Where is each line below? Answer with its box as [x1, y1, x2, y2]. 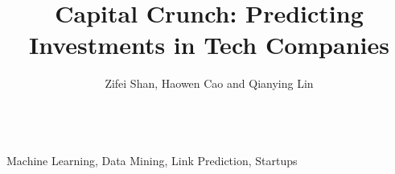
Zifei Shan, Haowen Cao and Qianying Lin [105, 75, 314, 92]
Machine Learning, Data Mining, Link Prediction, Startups [6, 151, 298, 168]
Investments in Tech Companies [29, 28, 389, 61]
